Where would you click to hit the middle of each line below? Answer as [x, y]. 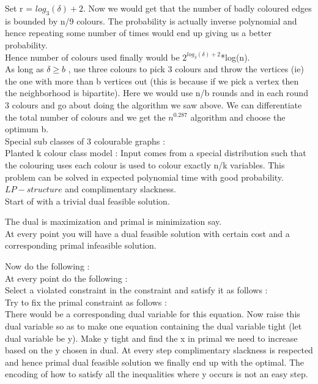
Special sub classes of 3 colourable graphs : [85, 141]
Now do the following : [47, 266]
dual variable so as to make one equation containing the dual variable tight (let [153, 326]
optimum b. [27, 129]
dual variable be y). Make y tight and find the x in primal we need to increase [151, 338]
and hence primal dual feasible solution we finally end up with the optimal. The [155, 362]
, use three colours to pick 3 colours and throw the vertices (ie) [186, 69]
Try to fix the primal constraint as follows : [86, 302]
